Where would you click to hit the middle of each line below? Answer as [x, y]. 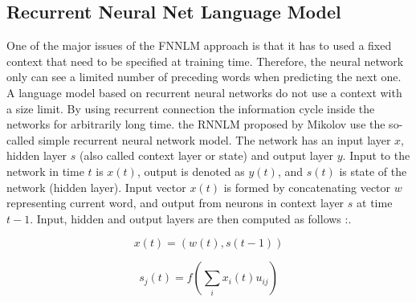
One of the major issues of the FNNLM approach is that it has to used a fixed [199, 45]
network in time [45, 171]
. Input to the [376, 155]
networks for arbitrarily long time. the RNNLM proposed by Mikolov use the [196, 124]
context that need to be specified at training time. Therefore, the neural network [205, 61]
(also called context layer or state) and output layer [207, 155]
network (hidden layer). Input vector [96, 187]
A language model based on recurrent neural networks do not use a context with [204, 92]
